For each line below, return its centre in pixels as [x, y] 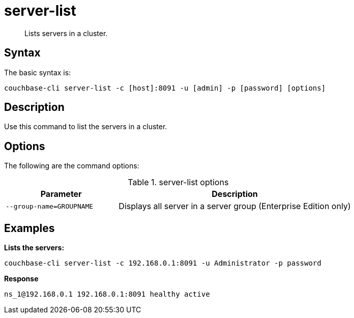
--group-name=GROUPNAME [50, 206]
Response [21, 279]
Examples [29, 228]
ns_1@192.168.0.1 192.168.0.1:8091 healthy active [107, 294]
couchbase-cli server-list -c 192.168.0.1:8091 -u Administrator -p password [163, 263]
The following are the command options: [72, 166]
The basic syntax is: [38, 72]
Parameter [61, 194]
